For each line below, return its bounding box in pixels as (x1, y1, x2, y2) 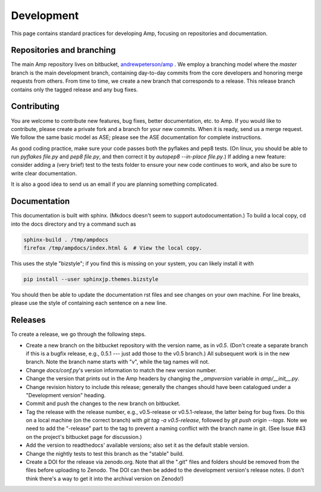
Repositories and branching (11, 45, 116, 55)
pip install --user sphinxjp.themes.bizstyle (23, 276, 159, 282)
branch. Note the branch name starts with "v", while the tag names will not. (26, 358, 210, 366)
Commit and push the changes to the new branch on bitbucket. (26, 400, 181, 407)
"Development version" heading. (26, 391, 106, 398)
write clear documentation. (11, 170, 77, 177)
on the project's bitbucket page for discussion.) (26, 433, 142, 440)
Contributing (11, 101, 59, 111)
